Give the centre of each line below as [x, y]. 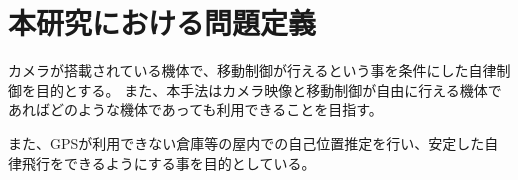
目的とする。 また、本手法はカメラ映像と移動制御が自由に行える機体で [268, 89]
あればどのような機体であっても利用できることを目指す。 [195, 109]
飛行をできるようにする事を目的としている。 [168, 162]
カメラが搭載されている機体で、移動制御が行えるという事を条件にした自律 [252, 70]
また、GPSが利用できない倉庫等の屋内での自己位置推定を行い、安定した [246, 142]
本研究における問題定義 [162, 22]
